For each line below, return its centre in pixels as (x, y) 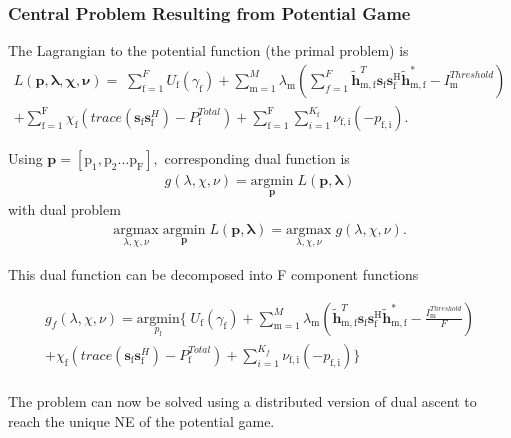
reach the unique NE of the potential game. (141, 420)
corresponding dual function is (257, 157)
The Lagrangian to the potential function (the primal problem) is (208, 50)
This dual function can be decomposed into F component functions (213, 273)
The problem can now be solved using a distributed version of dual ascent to (242, 401)
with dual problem (64, 209)
